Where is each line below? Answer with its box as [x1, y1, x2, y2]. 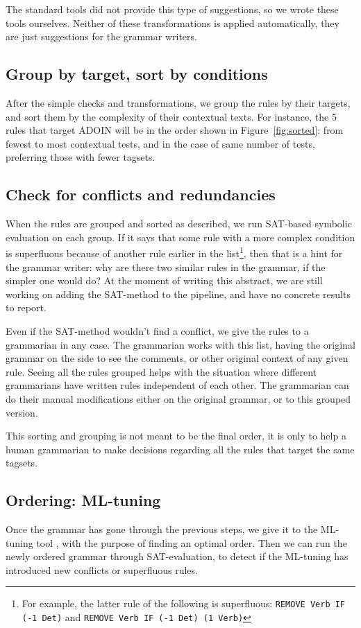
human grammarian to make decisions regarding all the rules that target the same [6, 442, 355, 456]
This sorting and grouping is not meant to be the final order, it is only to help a [6, 428, 346, 443]
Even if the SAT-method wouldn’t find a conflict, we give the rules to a [6, 323, 309, 338]
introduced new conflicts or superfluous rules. [6, 562, 198, 577]
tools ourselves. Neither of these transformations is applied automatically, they [6, 15, 339, 30]
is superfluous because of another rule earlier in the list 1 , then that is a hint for [6, 244, 343, 260]
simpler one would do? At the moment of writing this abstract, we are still [6, 273, 323, 288]
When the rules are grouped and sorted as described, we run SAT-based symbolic [6, 216, 352, 231]
